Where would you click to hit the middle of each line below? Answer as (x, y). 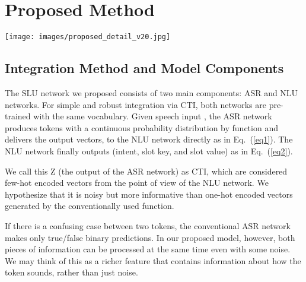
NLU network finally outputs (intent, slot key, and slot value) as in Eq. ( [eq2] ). (149, 150)
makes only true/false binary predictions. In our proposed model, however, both (150, 237)
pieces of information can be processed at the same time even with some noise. (148, 249)
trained (18, 116)
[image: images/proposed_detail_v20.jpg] (88, 37)
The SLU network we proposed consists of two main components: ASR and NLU (152, 92)
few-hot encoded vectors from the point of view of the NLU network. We (137, 183)
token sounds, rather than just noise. (71, 272)
